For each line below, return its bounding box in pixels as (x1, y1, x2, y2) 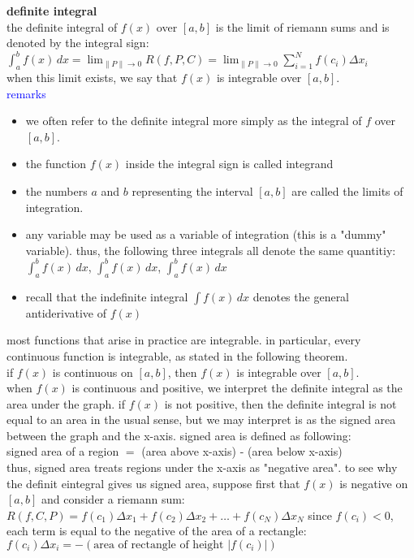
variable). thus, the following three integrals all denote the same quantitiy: (25, 241, 396, 258)
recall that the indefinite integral (25, 288, 188, 305)
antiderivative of (25, 304, 107, 321)
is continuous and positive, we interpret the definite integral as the (71, 379, 403, 396)
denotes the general (252, 288, 350, 305)
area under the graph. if (6, 395, 125, 412)
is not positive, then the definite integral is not (164, 395, 397, 412)
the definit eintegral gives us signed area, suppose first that (6, 474, 300, 491)
